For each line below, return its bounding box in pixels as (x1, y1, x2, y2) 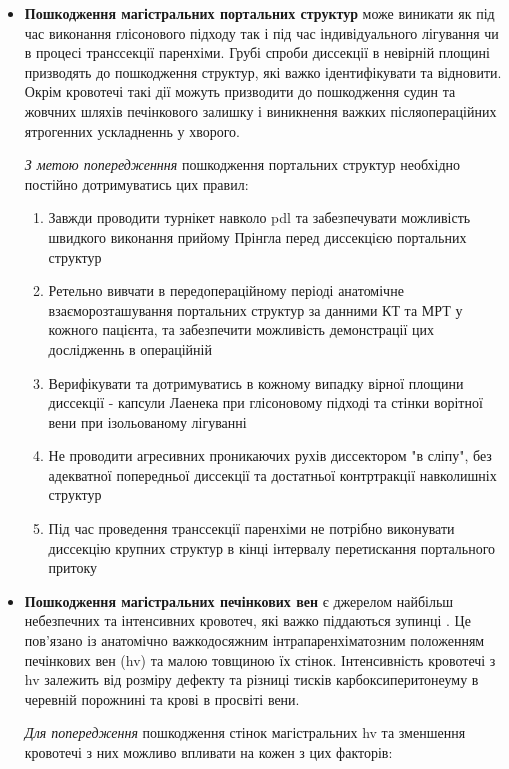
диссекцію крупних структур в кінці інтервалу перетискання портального (48, 537, 496, 558)
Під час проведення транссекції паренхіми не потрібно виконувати (48, 518, 455, 539)
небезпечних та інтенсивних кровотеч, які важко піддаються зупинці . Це (24, 610, 471, 631)
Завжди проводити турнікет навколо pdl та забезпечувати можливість (48, 207, 471, 228)
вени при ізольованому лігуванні (48, 411, 247, 432)
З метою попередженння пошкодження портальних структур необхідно (24, 154, 461, 175)
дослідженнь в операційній (48, 338, 212, 359)
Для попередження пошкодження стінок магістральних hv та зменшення (24, 722, 466, 743)
